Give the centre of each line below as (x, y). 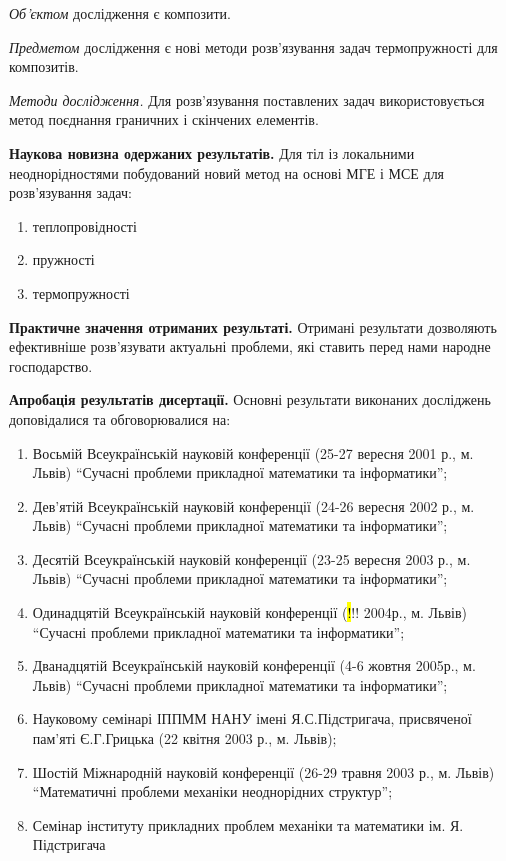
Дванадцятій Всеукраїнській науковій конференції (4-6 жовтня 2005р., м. (254, 665)
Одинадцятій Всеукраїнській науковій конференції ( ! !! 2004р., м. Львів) (250, 612)
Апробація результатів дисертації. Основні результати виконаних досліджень (250, 399)
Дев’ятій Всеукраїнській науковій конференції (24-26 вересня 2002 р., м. (253, 505)
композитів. (44, 66)
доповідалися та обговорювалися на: (120, 418)
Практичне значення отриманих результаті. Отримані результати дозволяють (253, 326)
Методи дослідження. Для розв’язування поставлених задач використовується (247, 99)
